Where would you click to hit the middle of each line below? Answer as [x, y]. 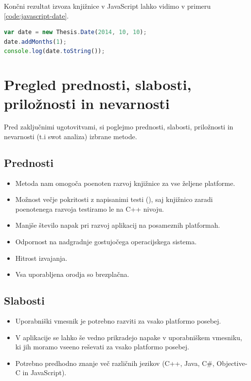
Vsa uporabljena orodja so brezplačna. [72, 274]
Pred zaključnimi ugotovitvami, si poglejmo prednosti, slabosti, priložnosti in [119, 127]
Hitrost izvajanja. [41, 258]
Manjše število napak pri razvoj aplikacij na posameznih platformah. [118, 225]
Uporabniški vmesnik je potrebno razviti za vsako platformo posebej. [118, 321]
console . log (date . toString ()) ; [54, 51]
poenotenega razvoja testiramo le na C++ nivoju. [90, 209]
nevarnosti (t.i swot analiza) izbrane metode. [71, 136]
